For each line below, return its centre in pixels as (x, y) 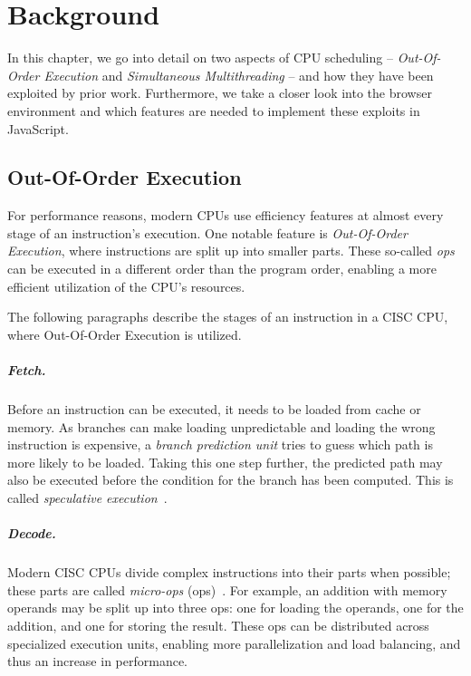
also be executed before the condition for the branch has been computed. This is (231, 480)
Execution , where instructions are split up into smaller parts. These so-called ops (231, 251)
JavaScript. (38, 128)
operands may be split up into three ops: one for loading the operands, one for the (235, 608)
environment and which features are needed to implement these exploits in (214, 110)
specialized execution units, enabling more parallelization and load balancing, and (234, 643)
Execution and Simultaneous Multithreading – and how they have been (239, 75)
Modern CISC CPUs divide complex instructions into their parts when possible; (229, 572)
